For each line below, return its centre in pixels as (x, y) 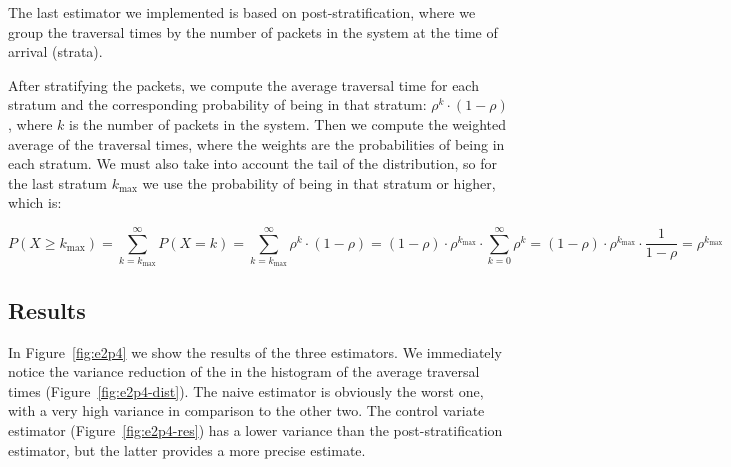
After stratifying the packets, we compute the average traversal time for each (243, 84)
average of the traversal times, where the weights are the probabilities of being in (256, 143)
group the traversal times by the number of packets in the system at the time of (253, 31)
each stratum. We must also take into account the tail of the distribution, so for (252, 163)
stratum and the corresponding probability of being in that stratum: (217, 104)
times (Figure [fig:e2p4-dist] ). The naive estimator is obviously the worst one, (246, 390)
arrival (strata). (55, 51)
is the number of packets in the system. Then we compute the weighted (287, 123)
